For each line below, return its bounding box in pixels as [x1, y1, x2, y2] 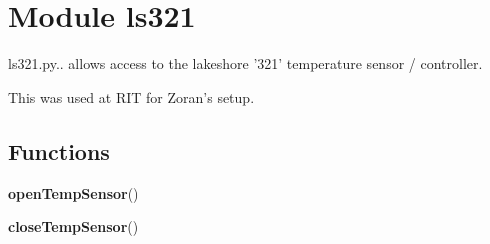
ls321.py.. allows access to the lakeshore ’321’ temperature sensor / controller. [8, 53, 483, 74]
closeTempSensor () [8, 216, 139, 237]
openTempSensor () [8, 182, 139, 203]
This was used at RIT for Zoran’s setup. [8, 86, 255, 107]
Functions [8, 135, 110, 166]
